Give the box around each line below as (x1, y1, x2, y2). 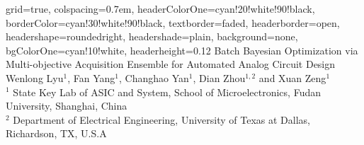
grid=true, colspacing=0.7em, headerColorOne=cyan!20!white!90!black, (6, 1, 315, 16)
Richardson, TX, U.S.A (6, 126, 107, 141)
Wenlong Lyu (6, 70, 64, 85)
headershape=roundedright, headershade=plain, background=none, (6, 29, 298, 44)
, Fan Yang (67, 70, 115, 85)
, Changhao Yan (118, 70, 189, 85)
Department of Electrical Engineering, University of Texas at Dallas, (13, 112, 310, 127)
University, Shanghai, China (6, 98, 127, 113)
